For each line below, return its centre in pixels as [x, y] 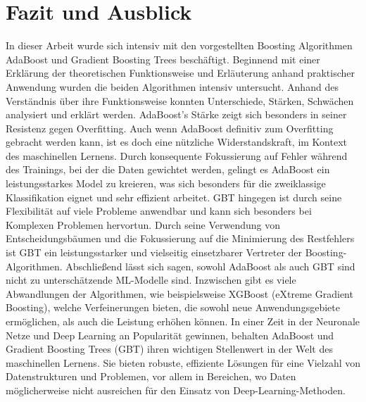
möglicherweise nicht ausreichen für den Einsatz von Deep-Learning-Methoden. [176, 390]
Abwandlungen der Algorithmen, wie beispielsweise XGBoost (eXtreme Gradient [179, 293]
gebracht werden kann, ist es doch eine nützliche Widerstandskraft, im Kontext [177, 142]
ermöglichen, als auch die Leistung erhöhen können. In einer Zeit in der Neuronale [183, 321]
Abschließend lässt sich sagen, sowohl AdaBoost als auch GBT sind [210, 266]
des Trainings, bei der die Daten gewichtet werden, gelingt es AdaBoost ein [168, 169]
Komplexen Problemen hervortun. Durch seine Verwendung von [143, 224]
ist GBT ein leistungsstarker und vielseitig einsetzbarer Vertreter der [154, 252]
